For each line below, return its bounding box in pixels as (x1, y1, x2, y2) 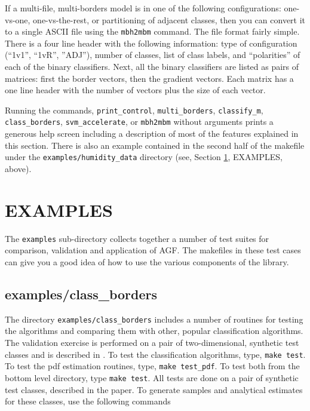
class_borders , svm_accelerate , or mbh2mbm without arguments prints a (5, 115, 274, 128)
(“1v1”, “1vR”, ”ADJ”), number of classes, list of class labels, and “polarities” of (5, 48, 300, 61)
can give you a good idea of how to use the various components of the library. (5, 255, 289, 268)
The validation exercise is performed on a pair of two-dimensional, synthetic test (5, 336, 299, 348)
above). (5, 162, 32, 174)
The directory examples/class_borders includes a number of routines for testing (5, 312, 303, 325)
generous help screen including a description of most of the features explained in (5, 127, 299, 140)
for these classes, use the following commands (5, 395, 171, 407)
